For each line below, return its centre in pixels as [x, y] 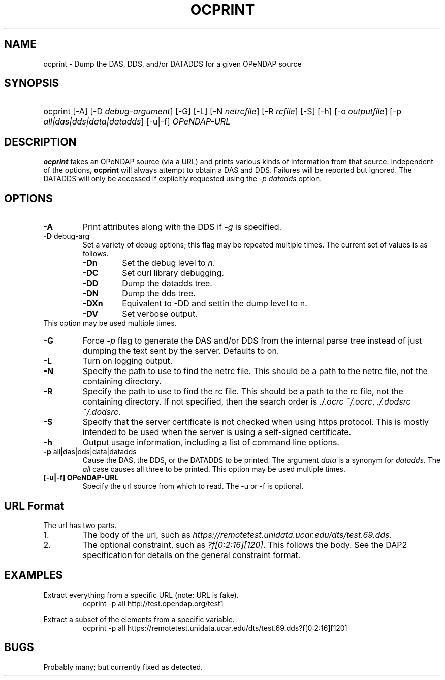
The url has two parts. [80, 525]
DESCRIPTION [40, 142]
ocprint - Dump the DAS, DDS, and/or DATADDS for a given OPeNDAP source [172, 64]
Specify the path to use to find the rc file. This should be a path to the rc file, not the [243, 392]
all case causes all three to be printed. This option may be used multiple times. [214, 469]
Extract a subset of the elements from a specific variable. [139, 619]
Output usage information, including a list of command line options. [211, 442]
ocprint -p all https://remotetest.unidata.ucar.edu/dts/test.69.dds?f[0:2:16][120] [215, 628]
